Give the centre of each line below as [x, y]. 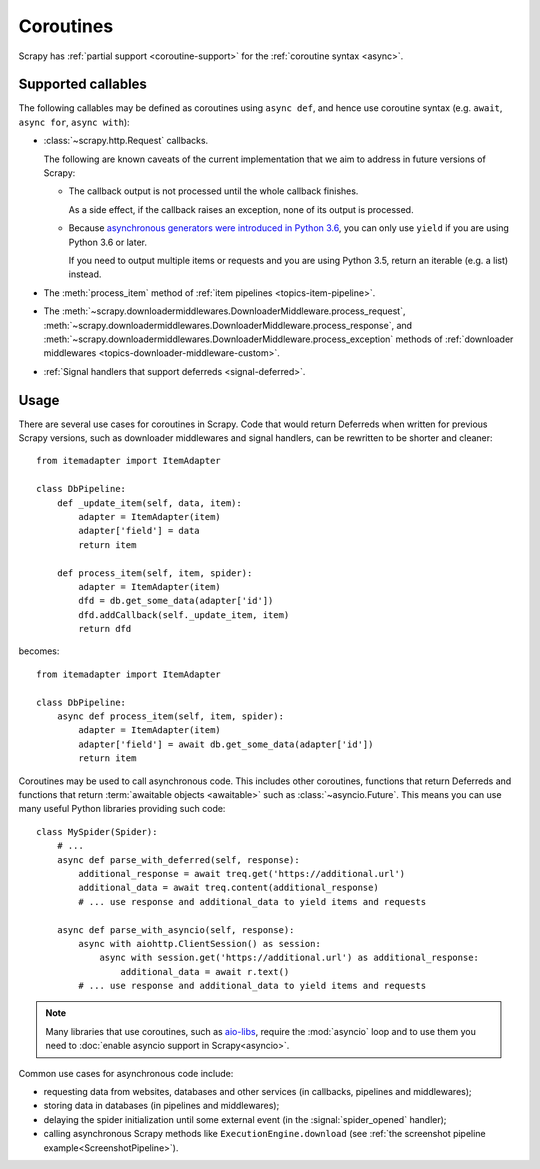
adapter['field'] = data [139, 531]
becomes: [39, 651]
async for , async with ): [74, 122]
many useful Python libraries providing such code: [122, 809]
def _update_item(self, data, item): [149, 503]
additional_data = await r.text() [205, 971]
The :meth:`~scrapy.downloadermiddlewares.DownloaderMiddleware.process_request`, [224, 311]
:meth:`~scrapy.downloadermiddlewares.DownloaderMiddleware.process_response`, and [228, 325]
